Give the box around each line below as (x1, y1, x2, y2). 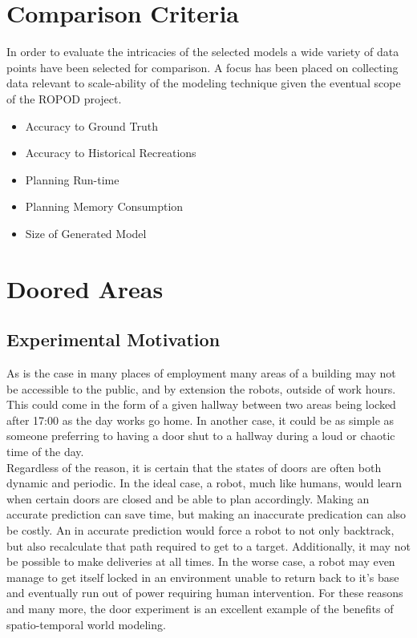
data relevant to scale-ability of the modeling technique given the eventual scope (6, 75, 401, 91)
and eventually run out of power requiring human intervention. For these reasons (6, 584, 403, 601)
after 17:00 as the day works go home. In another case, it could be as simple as (6, 411, 395, 428)
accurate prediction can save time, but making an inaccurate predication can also (6, 506, 407, 523)
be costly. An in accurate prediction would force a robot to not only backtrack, (6, 521, 395, 538)
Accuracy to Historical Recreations (25, 144, 196, 161)
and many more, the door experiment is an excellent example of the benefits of (6, 600, 394, 616)
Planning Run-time (25, 171, 119, 188)
